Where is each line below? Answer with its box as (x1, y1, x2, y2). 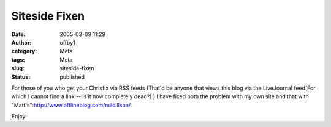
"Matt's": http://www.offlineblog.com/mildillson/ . (11, 101, 132, 109)
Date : (11, 31, 26, 38)
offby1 (59, 38, 76, 46)
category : (11, 48, 37, 55)
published (59, 73, 85, 81)
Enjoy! (11, 113, 28, 120)
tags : (11, 56, 25, 64)
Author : (11, 38, 32, 46)
